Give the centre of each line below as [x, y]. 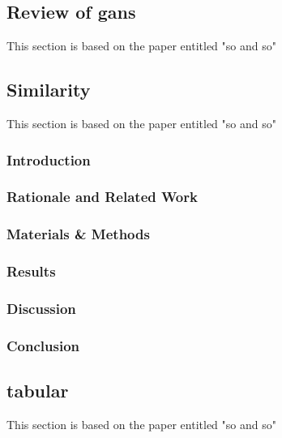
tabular [38, 391]
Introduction [49, 159]
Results [31, 271]
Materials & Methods [78, 234]
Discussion [41, 308]
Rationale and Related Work [102, 197]
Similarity [49, 90]
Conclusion [43, 345]
